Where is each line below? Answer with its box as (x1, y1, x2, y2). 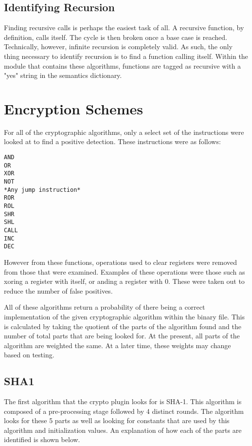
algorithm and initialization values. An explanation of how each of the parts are (4, 425, 242, 435)
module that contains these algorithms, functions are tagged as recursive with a (4, 60, 241, 71)
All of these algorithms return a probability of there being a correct (4, 302, 205, 312)
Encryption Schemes (4, 98, 143, 118)
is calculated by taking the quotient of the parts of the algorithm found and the (4, 321, 241, 331)
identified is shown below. (4, 434, 80, 445)
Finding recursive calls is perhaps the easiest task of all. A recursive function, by (4, 22, 244, 33)
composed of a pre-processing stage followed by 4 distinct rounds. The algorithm (4, 406, 244, 416)
